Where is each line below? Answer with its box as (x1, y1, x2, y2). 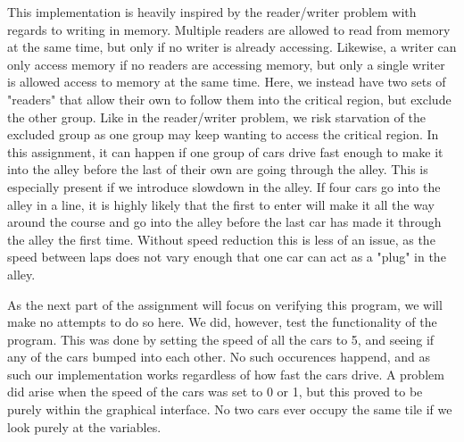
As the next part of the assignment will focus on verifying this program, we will (7, 295, 443, 313)
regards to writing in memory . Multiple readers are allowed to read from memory (7, 20, 451, 38)
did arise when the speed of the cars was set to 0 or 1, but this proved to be (7, 382, 423, 401)
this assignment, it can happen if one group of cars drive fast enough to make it (7, 142, 443, 161)
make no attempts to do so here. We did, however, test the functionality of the (7, 313, 437, 331)
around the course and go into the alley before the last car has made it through (7, 213, 442, 231)
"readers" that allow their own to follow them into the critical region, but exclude (7, 89, 452, 108)
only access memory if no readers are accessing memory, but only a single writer (7, 54, 445, 73)
